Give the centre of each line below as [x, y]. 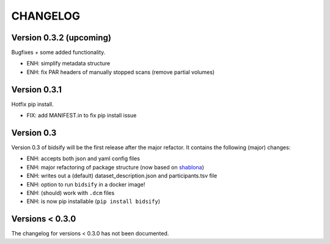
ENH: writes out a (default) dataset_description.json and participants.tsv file [122, 176]
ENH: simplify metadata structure [68, 64]
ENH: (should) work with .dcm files [71, 193]
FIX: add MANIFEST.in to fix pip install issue [82, 116]
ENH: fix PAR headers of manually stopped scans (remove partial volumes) [121, 72]
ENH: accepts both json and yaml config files [83, 158]
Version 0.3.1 [37, 90]
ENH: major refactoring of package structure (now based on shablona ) [116, 167]
